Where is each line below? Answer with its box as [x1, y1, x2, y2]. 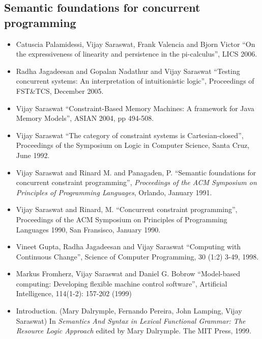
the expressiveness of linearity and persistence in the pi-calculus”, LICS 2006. [16, 48, 257, 59]
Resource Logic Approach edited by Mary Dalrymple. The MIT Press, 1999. [16, 325, 251, 336]
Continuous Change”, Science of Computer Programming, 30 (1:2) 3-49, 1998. [16, 251, 259, 262]
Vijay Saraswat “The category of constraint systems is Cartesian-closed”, [16, 129, 244, 140]
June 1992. [16, 149, 50, 160]
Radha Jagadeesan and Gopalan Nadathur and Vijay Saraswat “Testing [16, 65, 240, 76]
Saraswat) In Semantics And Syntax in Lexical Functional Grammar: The [16, 315, 246, 326]
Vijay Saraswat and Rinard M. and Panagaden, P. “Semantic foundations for [16, 167, 256, 177]
